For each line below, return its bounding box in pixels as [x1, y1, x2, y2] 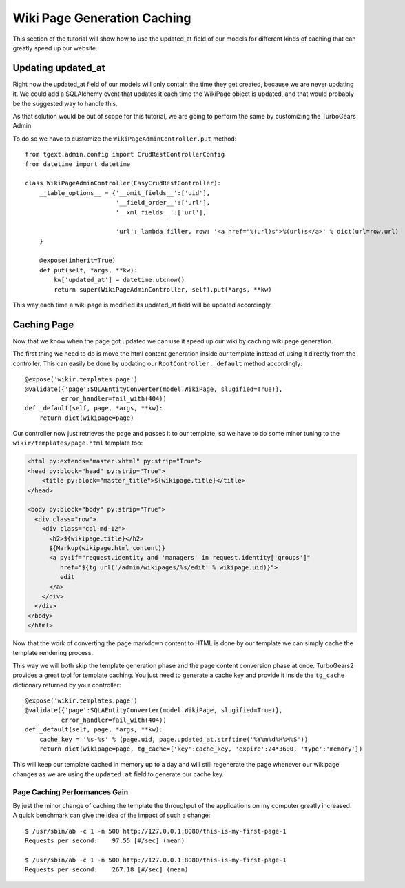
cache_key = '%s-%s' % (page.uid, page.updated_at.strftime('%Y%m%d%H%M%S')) [39, 735, 309, 743]
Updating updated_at [12, 62, 105, 74]
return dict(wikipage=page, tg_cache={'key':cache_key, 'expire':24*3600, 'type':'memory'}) [39, 745, 363, 753]
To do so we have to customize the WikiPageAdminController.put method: [12, 134, 237, 143]
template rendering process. [12, 649, 94, 657]
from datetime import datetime [25, 160, 131, 168]
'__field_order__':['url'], [115, 199, 210, 207]
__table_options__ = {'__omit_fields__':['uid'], [39, 189, 210, 196]
